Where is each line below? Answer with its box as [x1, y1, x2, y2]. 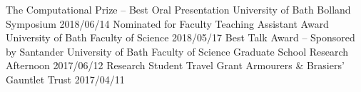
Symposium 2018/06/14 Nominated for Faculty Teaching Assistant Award [6, 16, 329, 31]
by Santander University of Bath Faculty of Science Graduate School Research [6, 44, 349, 58]
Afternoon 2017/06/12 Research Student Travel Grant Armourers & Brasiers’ [6, 58, 345, 73]
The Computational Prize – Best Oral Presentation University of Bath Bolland [6, 2, 351, 16]
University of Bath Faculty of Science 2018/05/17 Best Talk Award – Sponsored [6, 30, 355, 45]
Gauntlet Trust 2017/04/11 [6, 71, 125, 86]
